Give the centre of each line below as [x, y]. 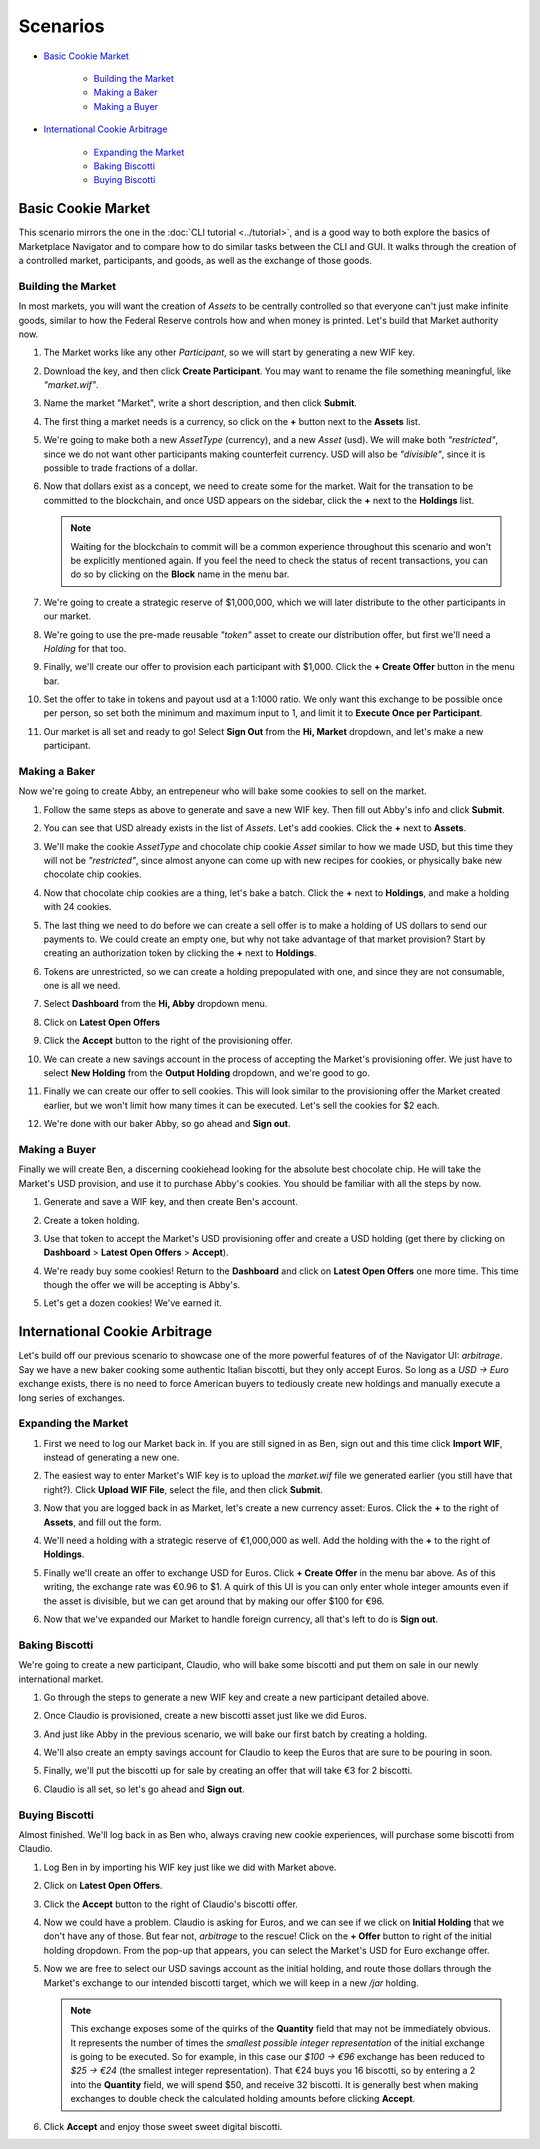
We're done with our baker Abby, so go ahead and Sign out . [167, 1124]
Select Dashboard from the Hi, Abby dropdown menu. [155, 1004]
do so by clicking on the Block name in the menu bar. [180, 574]
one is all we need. [82, 986]
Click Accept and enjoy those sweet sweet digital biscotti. [163, 2126]
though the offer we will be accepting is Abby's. [142, 1285]
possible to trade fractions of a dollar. [120, 468]
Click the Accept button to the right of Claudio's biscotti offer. [171, 1904]
